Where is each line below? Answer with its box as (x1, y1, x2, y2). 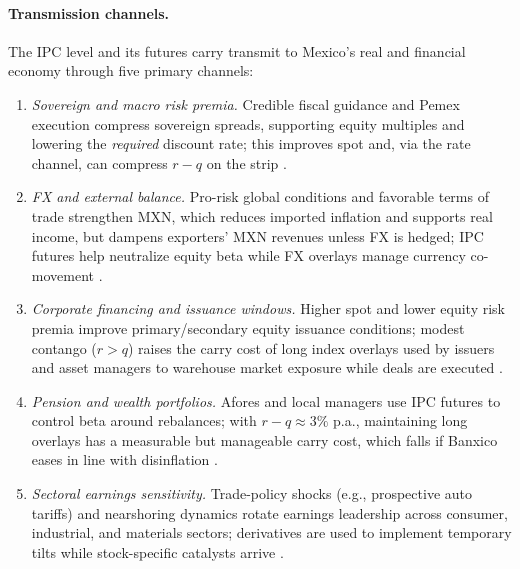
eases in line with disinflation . (31, 449, 218, 470)
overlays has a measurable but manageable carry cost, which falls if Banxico (31, 429, 498, 450)
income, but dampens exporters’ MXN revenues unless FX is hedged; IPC (31, 225, 484, 246)
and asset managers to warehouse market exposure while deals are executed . (31, 357, 503, 378)
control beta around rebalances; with (31, 410, 257, 431)
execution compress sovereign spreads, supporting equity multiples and (31, 113, 465, 134)
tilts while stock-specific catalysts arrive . (31, 541, 284, 562)
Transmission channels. (8, 2, 170, 23)
